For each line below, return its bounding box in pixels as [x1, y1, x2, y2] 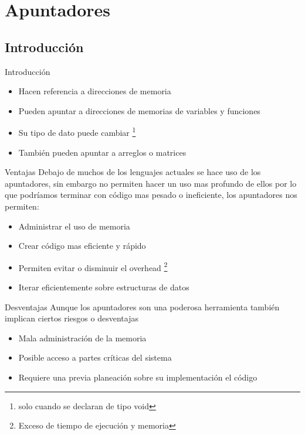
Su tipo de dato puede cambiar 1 [18, 125, 136, 139]
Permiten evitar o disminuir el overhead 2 [18, 259, 168, 273]
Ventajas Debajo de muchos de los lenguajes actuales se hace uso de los [5, 166, 261, 178]
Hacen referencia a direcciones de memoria [18, 85, 171, 97]
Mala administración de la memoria [18, 331, 147, 344]
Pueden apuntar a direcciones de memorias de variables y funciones [18, 104, 260, 117]
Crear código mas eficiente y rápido [18, 239, 146, 252]
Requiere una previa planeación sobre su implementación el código [18, 371, 257, 383]
